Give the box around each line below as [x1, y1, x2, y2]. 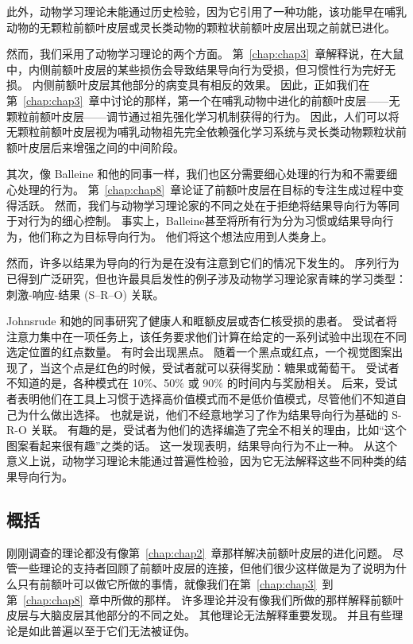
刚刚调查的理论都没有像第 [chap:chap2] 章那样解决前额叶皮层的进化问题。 [6, 544, 389, 561]
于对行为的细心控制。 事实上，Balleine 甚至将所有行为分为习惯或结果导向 [6, 212, 383, 229]
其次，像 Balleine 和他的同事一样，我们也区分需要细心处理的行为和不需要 [6, 165, 387, 182]
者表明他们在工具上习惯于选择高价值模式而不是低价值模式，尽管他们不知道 [6, 390, 396, 407]
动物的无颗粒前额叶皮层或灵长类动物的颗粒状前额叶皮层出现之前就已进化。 [6, 18, 396, 35]
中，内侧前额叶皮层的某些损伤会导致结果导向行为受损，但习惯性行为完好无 [6, 60, 396, 77]
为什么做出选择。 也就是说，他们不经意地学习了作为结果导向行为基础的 [17, 405, 388, 422]
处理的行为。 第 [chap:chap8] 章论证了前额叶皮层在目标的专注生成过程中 [17, 180, 393, 197]
